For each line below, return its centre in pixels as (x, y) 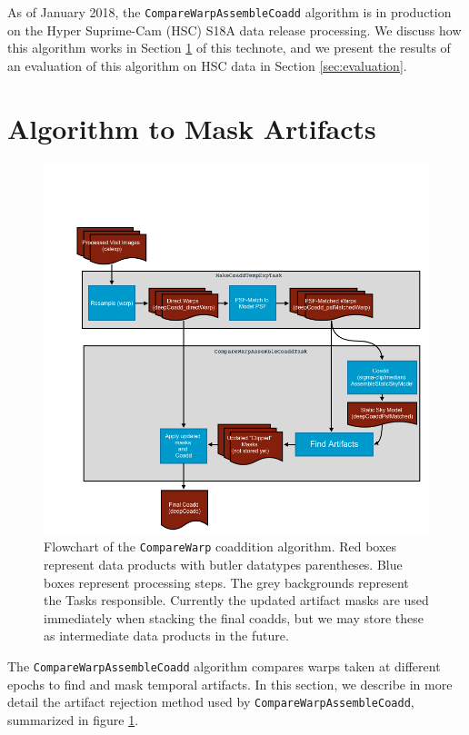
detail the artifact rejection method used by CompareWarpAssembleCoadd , (211, 702)
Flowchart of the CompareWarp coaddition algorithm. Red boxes (220, 546)
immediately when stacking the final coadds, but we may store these (234, 617)
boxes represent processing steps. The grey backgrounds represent (226, 582)
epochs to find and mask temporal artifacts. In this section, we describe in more (230, 684)
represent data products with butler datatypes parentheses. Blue (223, 565)
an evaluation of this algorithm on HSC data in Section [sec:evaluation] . (207, 65)
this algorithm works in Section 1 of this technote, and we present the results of (229, 48)
